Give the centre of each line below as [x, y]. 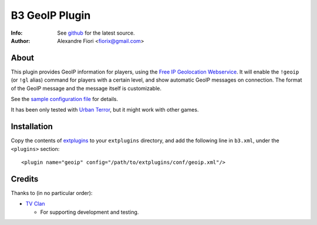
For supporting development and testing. [90, 212]
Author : [21, 41]
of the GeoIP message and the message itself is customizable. [86, 88]
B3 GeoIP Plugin [51, 15]
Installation [32, 127]
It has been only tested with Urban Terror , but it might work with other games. [105, 110]
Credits [25, 179]
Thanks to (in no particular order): [52, 193]
